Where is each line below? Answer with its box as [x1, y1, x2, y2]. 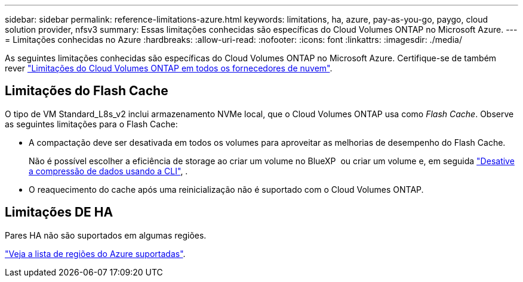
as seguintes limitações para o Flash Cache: [5, 118, 178, 129]
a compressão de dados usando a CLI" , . [29, 165, 188, 176]
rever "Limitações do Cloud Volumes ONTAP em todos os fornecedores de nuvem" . [5, 63, 333, 73]
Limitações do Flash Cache [5, 83, 168, 99]
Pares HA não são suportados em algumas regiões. [5, 230, 207, 240]
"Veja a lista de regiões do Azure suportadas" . [5, 248, 186, 259]
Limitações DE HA [5, 205, 113, 220]
